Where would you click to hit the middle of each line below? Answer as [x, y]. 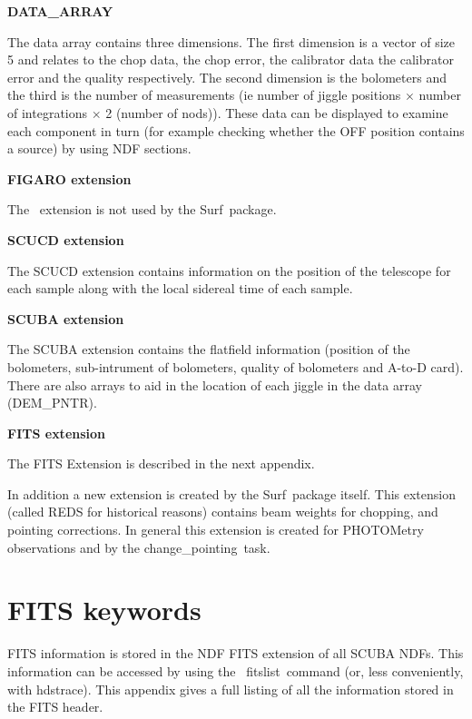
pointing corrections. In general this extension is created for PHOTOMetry [216, 530]
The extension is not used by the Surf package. [142, 209]
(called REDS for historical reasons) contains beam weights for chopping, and [223, 512]
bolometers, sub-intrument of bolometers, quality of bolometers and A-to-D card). [236, 366]
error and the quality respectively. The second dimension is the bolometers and [227, 77]
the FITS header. [55, 707]
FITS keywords [104, 610]
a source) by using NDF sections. [99, 148]
